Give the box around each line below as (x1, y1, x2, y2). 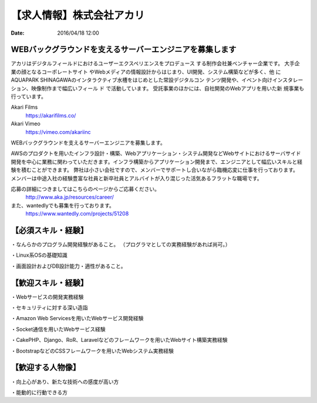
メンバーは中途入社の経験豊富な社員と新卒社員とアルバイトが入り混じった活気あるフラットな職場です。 (11, 174, 262, 182)
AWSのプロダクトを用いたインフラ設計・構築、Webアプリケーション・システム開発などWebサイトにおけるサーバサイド (11, 150, 302, 157)
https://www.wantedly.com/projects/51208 (25, 210, 129, 217)
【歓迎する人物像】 (11, 362, 80, 372)
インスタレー (272, 76, 303, 83)
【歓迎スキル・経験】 (11, 278, 88, 288)
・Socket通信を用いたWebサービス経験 (11, 325, 106, 333)
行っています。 (11, 93, 46, 100)
